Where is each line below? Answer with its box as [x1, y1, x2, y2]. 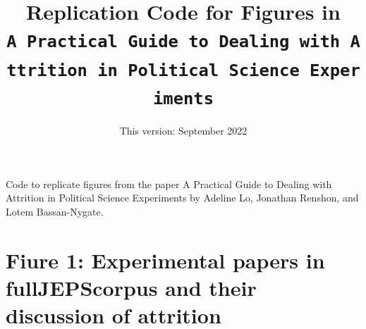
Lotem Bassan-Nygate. [6, 204, 104, 218]
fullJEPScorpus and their [6, 273, 257, 302]
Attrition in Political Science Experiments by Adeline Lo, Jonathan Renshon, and [6, 190, 359, 205]
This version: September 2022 [119, 123, 248, 138]
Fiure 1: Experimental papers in [6, 245, 325, 274]
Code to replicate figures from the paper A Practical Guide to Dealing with [6, 176, 332, 191]
